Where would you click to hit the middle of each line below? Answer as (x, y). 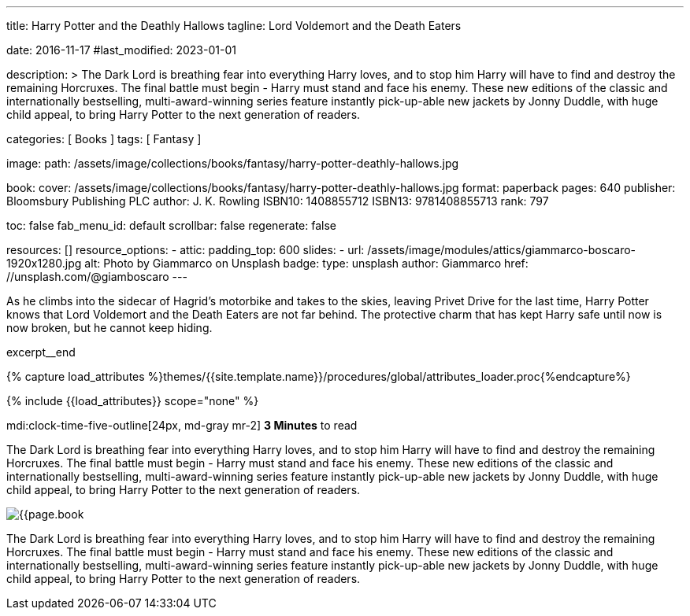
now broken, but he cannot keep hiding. (109, 328)
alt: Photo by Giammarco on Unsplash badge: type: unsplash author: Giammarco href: (306, 263)
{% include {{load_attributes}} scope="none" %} (133, 401)
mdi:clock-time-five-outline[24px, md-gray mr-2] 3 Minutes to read (182, 425)
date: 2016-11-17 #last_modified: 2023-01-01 (121, 50)
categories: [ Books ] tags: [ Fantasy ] (104, 139)
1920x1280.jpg (44, 263)
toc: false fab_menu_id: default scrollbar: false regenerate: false (171, 225)
